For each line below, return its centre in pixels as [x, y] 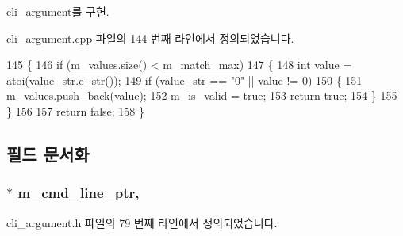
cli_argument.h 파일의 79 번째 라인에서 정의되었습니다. [142, 222]
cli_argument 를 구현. [58, 11]
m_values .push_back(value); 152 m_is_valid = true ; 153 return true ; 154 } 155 [202, 95]
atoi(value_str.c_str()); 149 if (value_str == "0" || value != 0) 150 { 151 [184, 80]
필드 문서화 [48, 153]
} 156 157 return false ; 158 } [76, 110]
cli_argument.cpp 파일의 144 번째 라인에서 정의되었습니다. [150, 38]
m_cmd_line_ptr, [79, 193]
